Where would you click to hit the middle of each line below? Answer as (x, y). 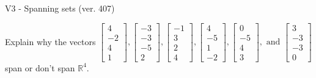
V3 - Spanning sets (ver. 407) (60, 8)
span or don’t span (40, 67)
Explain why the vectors (50, 41)
